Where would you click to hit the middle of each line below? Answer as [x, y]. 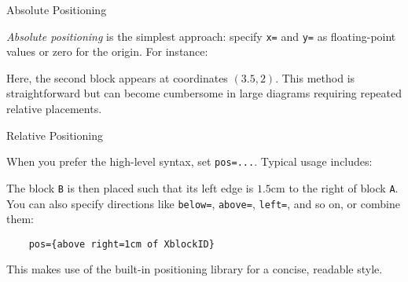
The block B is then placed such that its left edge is [130, 187]
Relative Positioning [55, 135]
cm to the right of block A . [334, 187]
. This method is [315, 77]
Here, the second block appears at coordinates [117, 77]
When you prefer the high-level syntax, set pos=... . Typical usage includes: [189, 161]
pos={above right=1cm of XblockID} [121, 244]
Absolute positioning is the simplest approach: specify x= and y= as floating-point [201, 36]
